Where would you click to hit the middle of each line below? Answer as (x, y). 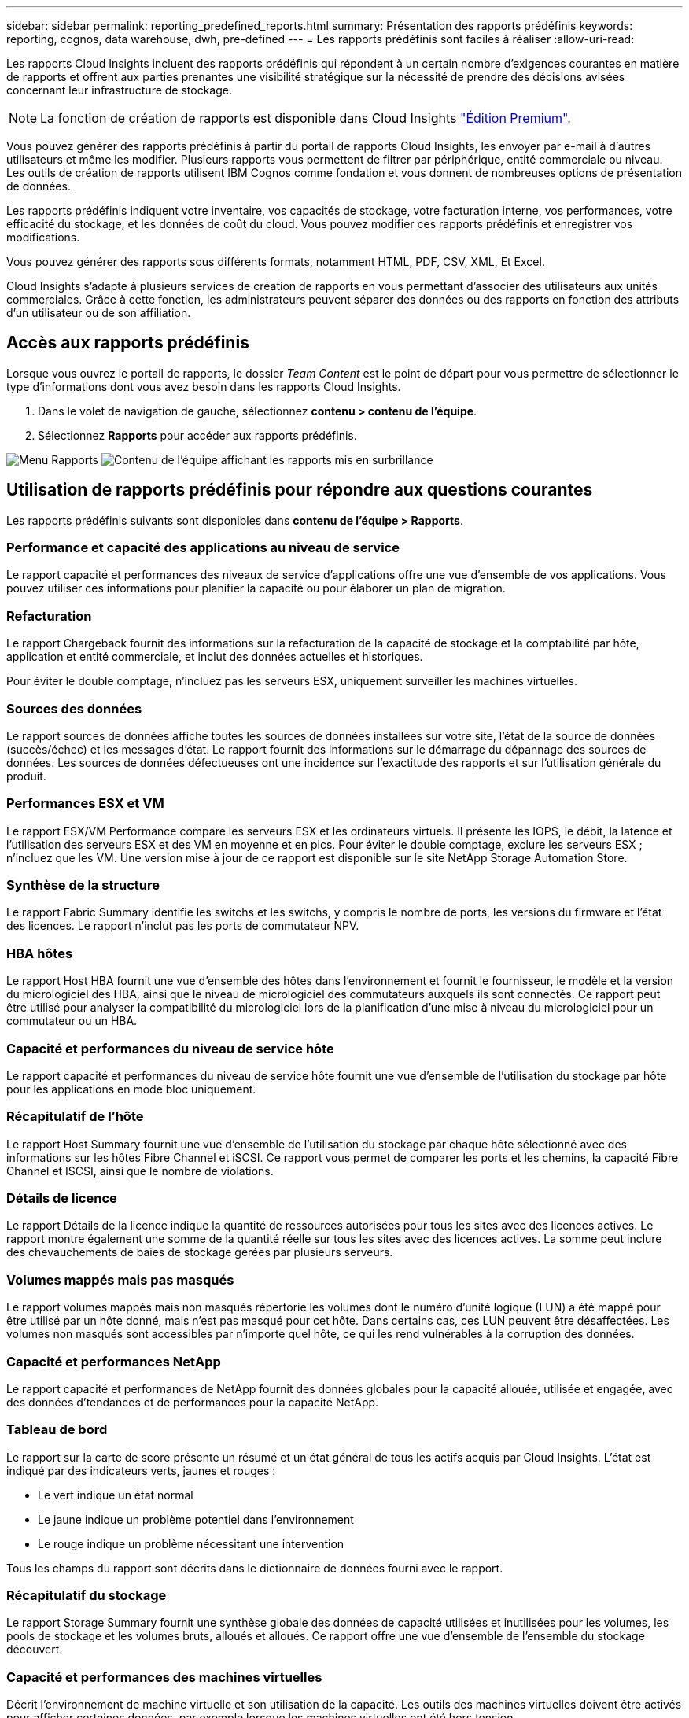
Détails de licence (62, 1198)
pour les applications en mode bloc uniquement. (131, 1089)
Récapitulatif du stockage (87, 1596)
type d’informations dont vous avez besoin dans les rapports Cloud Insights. (204, 386)
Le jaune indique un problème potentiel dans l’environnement (196, 1519)
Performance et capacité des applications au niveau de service (203, 548)
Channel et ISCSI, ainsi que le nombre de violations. (140, 1171)
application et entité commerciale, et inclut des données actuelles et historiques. (215, 657)
